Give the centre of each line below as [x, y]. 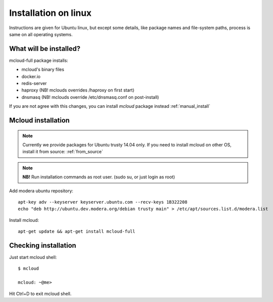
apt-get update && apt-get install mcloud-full [77, 232]
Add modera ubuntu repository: [41, 191]
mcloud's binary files [43, 70]
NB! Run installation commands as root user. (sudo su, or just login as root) [99, 177]
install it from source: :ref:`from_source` [63, 152]
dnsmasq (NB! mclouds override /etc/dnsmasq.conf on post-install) [90, 97]
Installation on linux [50, 13]
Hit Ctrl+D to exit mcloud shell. [40, 294]
